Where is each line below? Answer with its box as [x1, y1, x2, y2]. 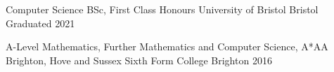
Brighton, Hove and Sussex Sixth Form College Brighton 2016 [6, 52, 272, 67]
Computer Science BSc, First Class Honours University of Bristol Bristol [6, 2, 319, 16]
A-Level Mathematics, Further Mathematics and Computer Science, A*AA [6, 39, 328, 54]
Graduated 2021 [6, 15, 75, 30]
